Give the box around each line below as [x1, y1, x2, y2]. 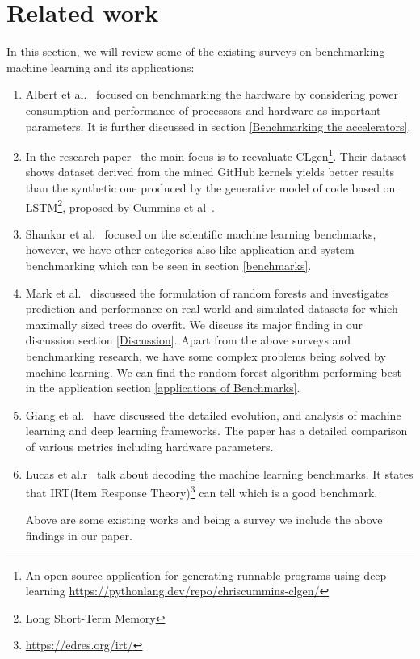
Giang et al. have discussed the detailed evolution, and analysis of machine [25, 406, 401, 423]
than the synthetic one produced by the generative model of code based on [25, 179, 396, 196]
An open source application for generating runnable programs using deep [25, 566, 387, 583]
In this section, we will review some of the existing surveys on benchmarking [6, 43, 385, 60]
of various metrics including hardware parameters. [25, 437, 274, 454]
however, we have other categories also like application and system [25, 241, 355, 258]
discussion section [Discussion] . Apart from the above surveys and [25, 332, 351, 349]
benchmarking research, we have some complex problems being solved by [25, 347, 386, 364]
